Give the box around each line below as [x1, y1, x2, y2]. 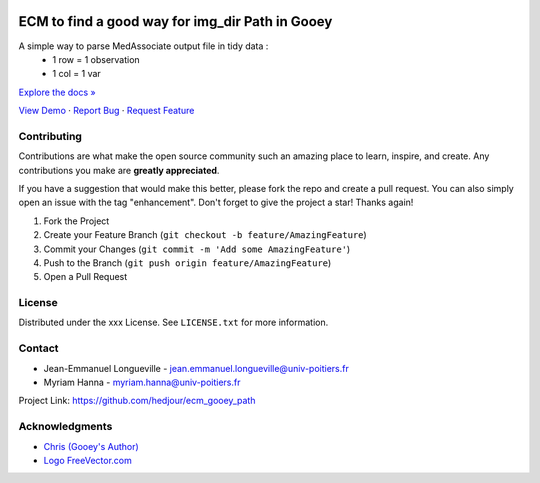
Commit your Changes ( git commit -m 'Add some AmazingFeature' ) [43, 243, 351, 255]
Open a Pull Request [43, 271, 128, 283]
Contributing [18, 129, 82, 143]
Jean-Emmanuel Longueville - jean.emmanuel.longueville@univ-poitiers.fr [43, 362, 349, 374]
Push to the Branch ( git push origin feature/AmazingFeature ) [43, 256, 332, 269]
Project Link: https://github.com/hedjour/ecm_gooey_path [18, 395, 256, 407]
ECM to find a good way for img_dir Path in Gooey [18, 13, 333, 30]
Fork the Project [43, 215, 110, 227]
